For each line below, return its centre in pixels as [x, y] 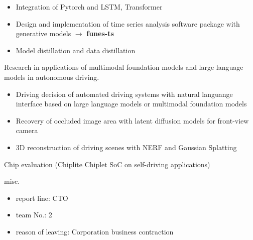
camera [27, 130]
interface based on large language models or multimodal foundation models [131, 104]
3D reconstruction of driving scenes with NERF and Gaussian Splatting [126, 147]
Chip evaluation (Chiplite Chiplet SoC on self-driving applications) [107, 164]
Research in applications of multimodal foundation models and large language [124, 67]
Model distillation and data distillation [76, 50]
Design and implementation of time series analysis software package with [128, 23]
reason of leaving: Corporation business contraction [95, 231]
